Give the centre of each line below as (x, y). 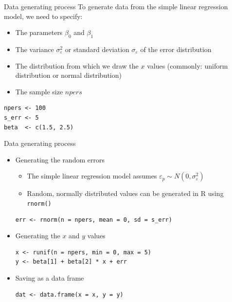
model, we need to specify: (43, 16)
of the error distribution (176, 49)
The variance (35, 49)
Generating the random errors (60, 159)
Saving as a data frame (50, 277)
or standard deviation (97, 49)
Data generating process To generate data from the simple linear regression (116, 6)
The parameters (39, 32)
